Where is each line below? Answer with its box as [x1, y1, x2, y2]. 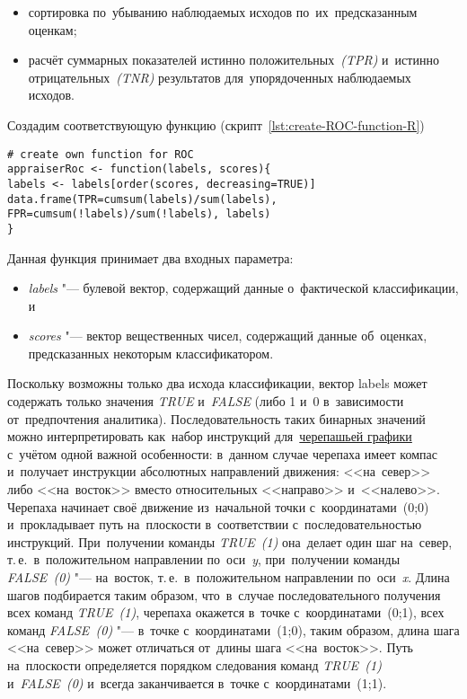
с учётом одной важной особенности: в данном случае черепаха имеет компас [7, 444, 437, 463]
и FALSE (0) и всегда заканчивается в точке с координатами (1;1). [7, 673, 387, 692]
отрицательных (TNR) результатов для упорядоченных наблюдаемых [28, 67, 411, 86]
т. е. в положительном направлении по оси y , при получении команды [7, 550, 401, 569]
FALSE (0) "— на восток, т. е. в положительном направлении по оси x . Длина [7, 568, 450, 586]
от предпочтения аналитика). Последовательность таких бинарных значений [7, 409, 426, 428]
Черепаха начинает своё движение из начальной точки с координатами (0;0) [7, 497, 429, 516]
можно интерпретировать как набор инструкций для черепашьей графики [7, 427, 412, 446]
